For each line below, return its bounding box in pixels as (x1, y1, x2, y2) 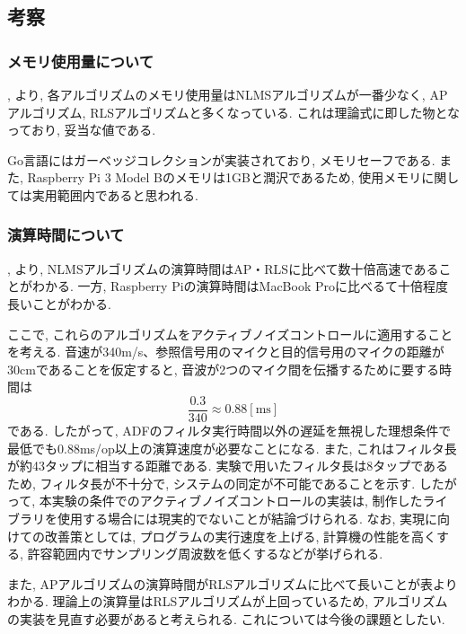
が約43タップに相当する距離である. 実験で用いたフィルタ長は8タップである (7, 456, 448, 475)
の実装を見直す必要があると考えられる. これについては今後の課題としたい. (7, 609, 445, 628)
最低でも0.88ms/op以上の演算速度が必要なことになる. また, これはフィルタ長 (7, 438, 457, 457)
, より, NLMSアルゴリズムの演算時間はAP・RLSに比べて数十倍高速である (7, 259, 439, 277)
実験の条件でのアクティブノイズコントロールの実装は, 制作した (51, 491, 423, 510)
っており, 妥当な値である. (7, 120, 156, 139)
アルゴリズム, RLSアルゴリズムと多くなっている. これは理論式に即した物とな (7, 102, 460, 121)
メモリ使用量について (7, 49, 154, 72)
